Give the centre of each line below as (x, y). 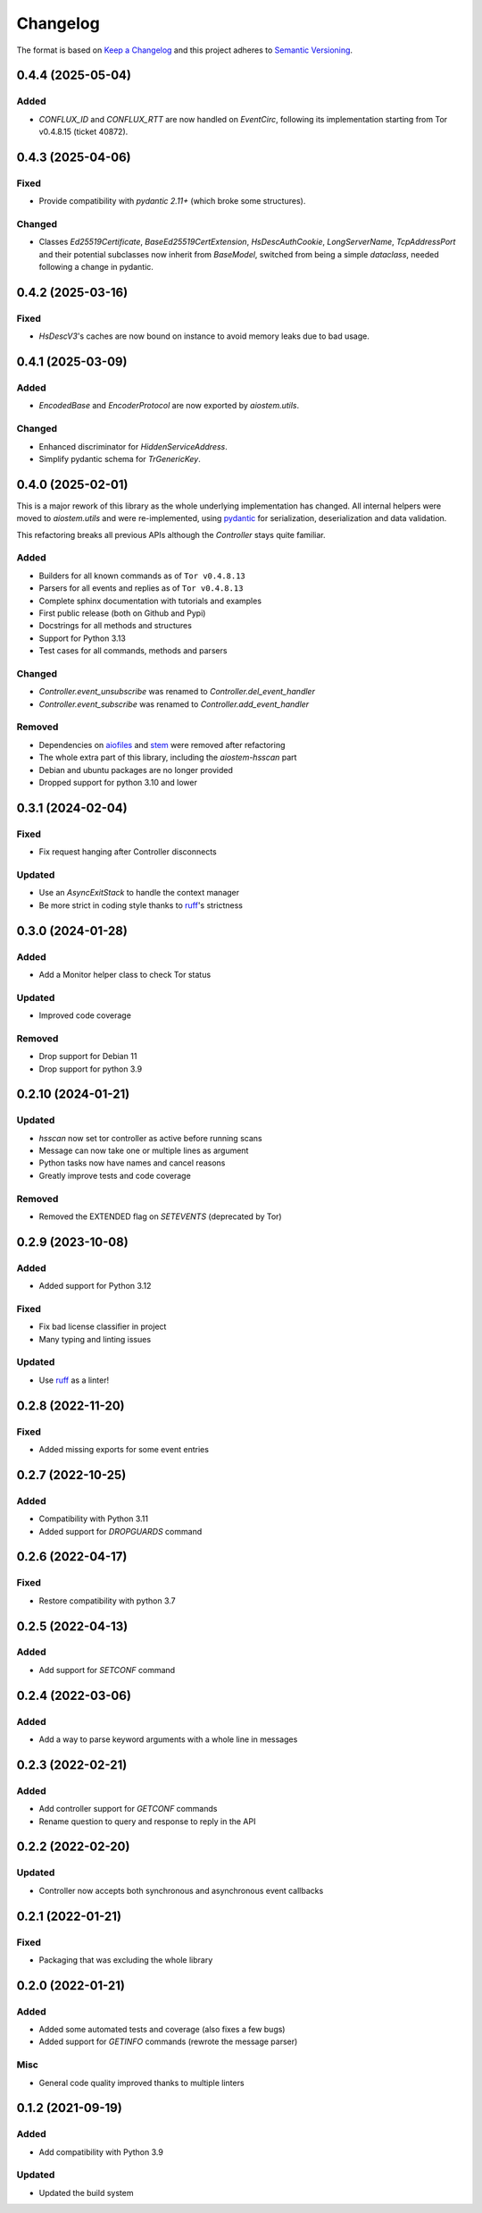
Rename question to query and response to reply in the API (147, 1821)
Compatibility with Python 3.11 (94, 1519)
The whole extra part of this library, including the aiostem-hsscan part (168, 757)
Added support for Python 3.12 (95, 1286)
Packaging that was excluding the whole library (126, 1960)
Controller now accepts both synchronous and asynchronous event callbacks (181, 1890)
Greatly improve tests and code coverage (115, 1175)
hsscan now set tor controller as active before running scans (150, 1138)
